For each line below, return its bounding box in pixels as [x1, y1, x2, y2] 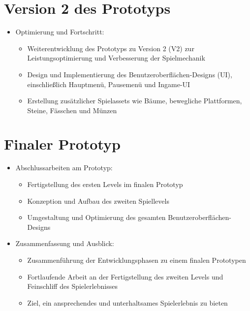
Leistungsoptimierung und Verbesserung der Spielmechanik [27, 53, 205, 63]
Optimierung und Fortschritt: [15, 27, 104, 37]
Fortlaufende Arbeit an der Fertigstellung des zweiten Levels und [27, 271, 223, 281]
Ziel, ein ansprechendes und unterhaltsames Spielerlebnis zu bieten [27, 297, 228, 308]
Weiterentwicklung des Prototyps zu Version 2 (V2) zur [27, 43, 194, 53]
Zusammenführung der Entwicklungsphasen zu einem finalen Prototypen [27, 254, 246, 265]
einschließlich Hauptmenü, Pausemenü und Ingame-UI [27, 79, 190, 89]
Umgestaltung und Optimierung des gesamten [27, 212, 166, 222]
